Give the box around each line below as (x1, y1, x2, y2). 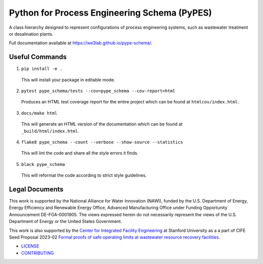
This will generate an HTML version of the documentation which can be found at (21, 121, 183, 127)
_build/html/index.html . (21, 128, 79, 134)
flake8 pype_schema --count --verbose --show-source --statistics (21, 139, 184, 145)
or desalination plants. (9, 31, 54, 37)
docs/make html (21, 110, 58, 116)
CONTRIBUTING (21, 250, 54, 256)
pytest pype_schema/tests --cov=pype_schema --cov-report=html (21, 88, 175, 94)
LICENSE (21, 243, 39, 249)
